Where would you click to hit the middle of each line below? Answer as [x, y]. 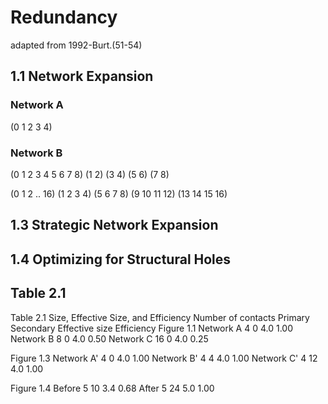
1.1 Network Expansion [82, 76]
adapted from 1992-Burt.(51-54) [76, 45]
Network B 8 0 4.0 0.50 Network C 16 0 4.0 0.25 [109, 338]
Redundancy [64, 17]
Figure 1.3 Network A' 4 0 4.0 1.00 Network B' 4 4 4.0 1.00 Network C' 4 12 [164, 358]
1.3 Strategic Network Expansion [114, 225]
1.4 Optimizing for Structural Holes [121, 259]
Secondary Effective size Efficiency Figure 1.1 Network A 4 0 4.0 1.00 [151, 328]
